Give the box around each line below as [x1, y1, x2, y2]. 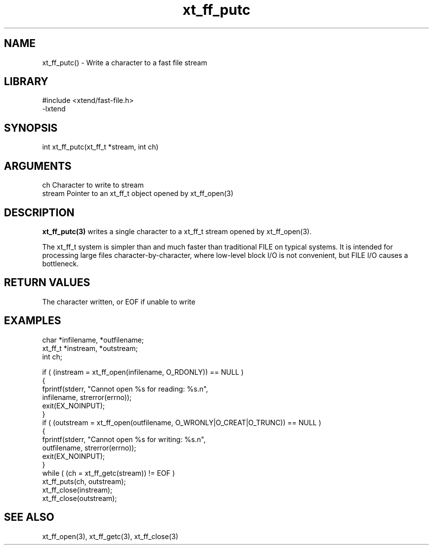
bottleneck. [42, 259, 79, 268]
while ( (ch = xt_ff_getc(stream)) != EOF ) [42, 468, 175, 477]
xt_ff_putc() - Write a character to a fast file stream [42, 58, 207, 67]
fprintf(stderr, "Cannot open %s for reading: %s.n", [42, 384, 208, 393]
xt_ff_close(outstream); [42, 494, 117, 502]
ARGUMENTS [4, 159, 72, 172]
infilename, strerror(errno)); [42, 393, 132, 401]
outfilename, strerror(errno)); [42, 443, 136, 452]
